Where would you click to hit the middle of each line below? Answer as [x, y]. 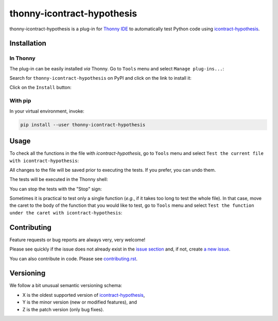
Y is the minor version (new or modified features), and [80, 302]
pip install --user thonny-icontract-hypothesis [83, 124]
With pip [20, 101]
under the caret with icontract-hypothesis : [66, 212]
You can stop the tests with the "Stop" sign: [56, 189]
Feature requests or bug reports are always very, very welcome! [77, 240]
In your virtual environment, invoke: [47, 111]
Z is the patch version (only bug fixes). [63, 309]
